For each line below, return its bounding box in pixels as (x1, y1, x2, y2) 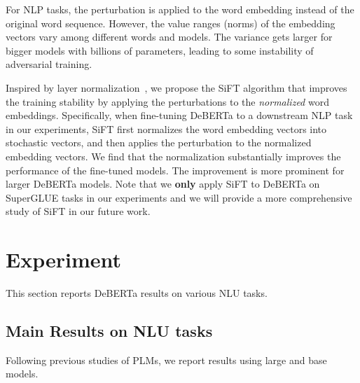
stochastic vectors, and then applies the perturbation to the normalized (6, 135, 312, 150)
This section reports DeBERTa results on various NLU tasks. (6, 286, 268, 300)
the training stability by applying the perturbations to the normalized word (6, 94, 329, 109)
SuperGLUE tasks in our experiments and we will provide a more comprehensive (6, 190, 352, 204)
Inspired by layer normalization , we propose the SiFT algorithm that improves (6, 80, 347, 95)
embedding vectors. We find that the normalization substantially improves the (6, 148, 341, 163)
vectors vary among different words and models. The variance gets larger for (6, 29, 333, 44)
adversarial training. (6, 57, 92, 71)
